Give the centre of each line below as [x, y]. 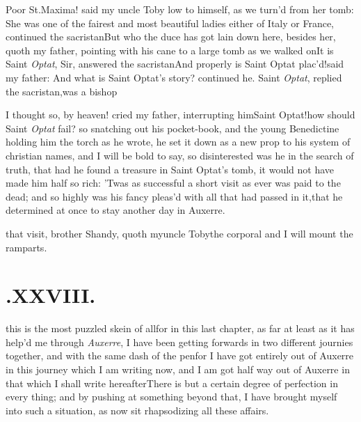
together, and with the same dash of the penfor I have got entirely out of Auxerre [180, 355]
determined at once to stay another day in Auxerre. [115, 210]
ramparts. [26, 247]
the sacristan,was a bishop [62, 91]
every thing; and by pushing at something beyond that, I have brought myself [171, 397]
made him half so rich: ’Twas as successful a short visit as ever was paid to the [173, 183]
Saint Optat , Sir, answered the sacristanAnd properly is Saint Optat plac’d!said [175, 64]
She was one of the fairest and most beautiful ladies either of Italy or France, [170, 23]
